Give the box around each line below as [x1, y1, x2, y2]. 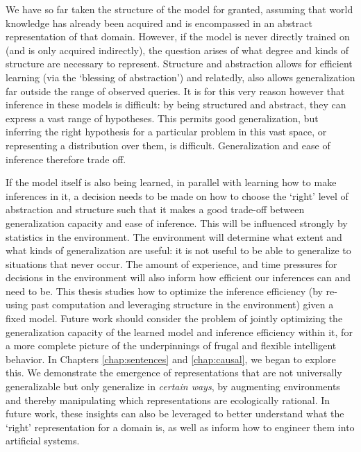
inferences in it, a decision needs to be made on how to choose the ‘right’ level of [6, 188, 349, 203]
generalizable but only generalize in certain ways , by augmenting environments [6, 379, 340, 394]
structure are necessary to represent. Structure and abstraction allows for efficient [6, 56, 353, 71]
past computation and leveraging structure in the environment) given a [31, 297, 334, 312]
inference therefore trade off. [6, 151, 126, 166]
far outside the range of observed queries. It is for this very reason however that [6, 83, 345, 98]
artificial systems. [6, 433, 80, 448]
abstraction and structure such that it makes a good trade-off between [6, 202, 305, 217]
